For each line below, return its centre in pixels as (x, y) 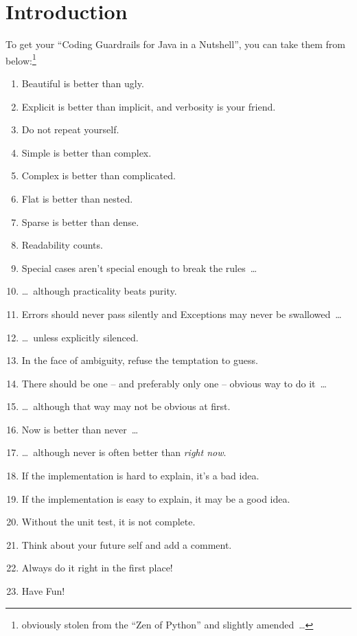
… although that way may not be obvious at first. (126, 406)
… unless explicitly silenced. (80, 337)
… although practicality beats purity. (99, 291)
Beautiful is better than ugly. (83, 83)
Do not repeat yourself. (70, 129)
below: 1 (21, 59)
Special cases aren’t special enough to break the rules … (139, 268)
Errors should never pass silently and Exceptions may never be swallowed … (182, 314)
